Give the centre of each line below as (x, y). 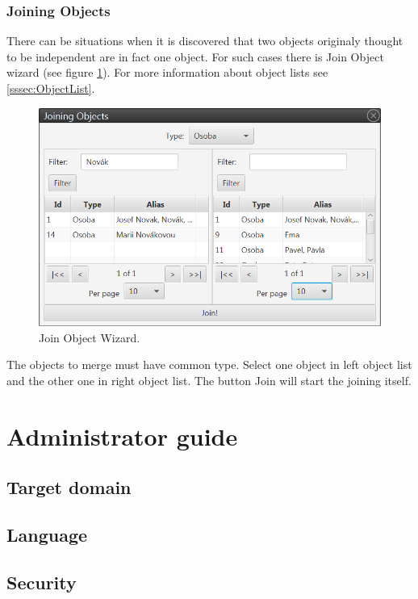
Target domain (69, 487)
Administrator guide (122, 436)
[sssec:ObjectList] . (51, 88)
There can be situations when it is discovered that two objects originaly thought (205, 41)
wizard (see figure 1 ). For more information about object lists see (167, 72)
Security (42, 582)
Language (47, 534)
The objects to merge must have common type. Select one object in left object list (209, 364)
